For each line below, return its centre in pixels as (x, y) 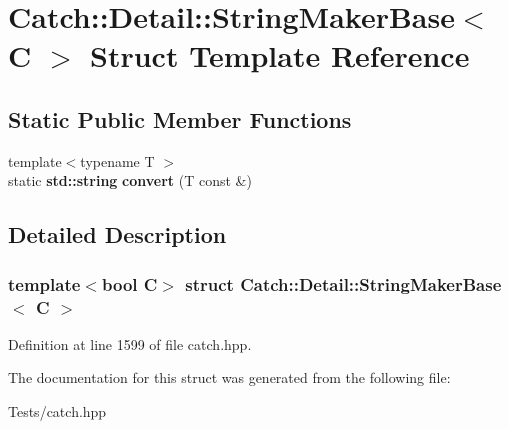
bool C (129, 283)
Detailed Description (117, 234)
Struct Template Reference (280, 55)
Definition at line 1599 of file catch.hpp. (130, 343)
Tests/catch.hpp (57, 411)
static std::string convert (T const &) (130, 180)
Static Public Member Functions (180, 118)
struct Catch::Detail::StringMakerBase (343, 283)
